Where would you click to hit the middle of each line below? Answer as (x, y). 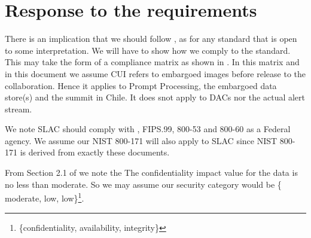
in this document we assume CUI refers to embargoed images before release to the (155, 73)
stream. (19, 109)
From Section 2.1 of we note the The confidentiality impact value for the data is (151, 173)
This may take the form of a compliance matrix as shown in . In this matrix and (152, 62)
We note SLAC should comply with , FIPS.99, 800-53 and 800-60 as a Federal (148, 129)
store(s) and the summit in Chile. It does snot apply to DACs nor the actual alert (155, 97)
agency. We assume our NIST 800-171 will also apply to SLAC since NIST (141, 140)
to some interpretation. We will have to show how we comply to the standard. (148, 50)
